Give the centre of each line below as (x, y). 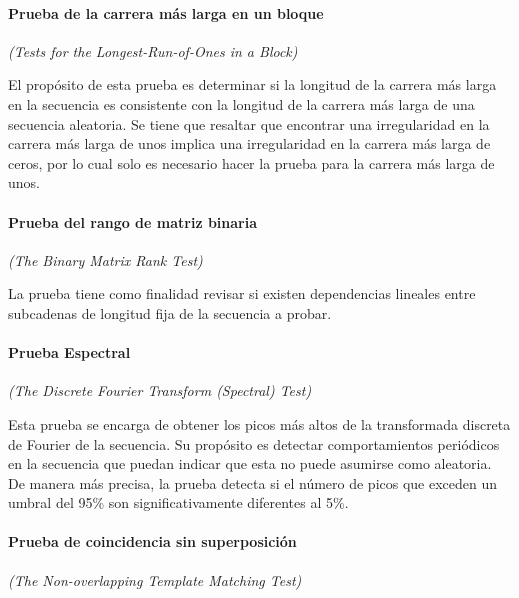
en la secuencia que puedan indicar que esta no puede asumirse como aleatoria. (250, 463)
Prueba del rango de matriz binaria (133, 221)
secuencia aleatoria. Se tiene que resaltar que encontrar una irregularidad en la (249, 123)
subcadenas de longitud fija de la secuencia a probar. (170, 312)
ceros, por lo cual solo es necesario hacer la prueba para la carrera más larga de (251, 162)
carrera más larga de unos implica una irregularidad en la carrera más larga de (249, 143)
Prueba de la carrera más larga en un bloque (166, 12)
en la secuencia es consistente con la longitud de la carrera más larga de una (241, 103)
